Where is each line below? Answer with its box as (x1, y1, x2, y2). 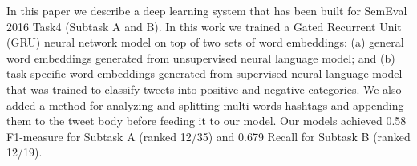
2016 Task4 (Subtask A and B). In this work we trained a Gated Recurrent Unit (6, 18, 402, 34)
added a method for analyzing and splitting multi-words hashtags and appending (6, 96, 404, 113)
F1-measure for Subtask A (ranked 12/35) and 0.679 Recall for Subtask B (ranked (6, 128, 411, 144)
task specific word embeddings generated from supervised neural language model (6, 65, 403, 82)
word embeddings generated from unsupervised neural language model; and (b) (6, 49, 395, 66)
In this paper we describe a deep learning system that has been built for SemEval (6, 2, 407, 18)
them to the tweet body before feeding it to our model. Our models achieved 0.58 (6, 112, 407, 129)
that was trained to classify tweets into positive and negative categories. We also (6, 80, 402, 97)
